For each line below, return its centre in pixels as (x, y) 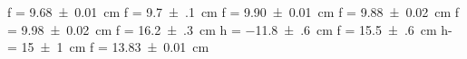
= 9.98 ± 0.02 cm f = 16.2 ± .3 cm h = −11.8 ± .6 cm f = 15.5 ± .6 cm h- (230, 29)
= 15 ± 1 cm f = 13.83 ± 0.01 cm (108, 47)
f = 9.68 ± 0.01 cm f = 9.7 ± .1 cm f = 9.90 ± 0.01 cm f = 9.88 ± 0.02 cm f (233, 12)
